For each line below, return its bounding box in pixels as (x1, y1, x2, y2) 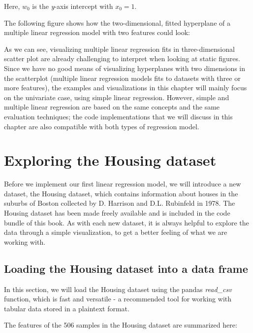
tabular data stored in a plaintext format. (4, 303, 129, 313)
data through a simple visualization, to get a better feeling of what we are (4, 227, 227, 237)
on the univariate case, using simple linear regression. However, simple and (4, 92, 229, 102)
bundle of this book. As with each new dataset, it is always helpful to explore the (4, 217, 249, 227)
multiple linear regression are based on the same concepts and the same (4, 102, 220, 112)
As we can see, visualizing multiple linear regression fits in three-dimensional (4, 43, 235, 54)
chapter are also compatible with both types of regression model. (4, 121, 199, 131)
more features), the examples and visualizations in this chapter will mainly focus (4, 82, 247, 93)
